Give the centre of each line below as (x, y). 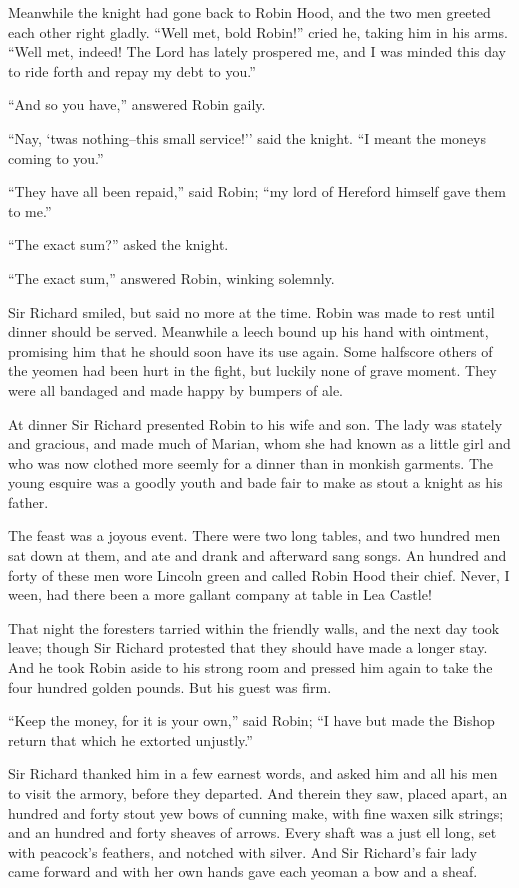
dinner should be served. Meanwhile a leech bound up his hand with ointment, (248, 331)
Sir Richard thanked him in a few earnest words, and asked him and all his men (253, 773)
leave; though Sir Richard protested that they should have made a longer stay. (248, 647)
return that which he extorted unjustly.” (130, 739)
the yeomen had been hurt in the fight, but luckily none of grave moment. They (252, 370)
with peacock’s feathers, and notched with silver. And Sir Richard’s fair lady (242, 851)
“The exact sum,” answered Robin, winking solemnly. (171, 277)
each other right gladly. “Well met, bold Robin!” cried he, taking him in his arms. (258, 31)
